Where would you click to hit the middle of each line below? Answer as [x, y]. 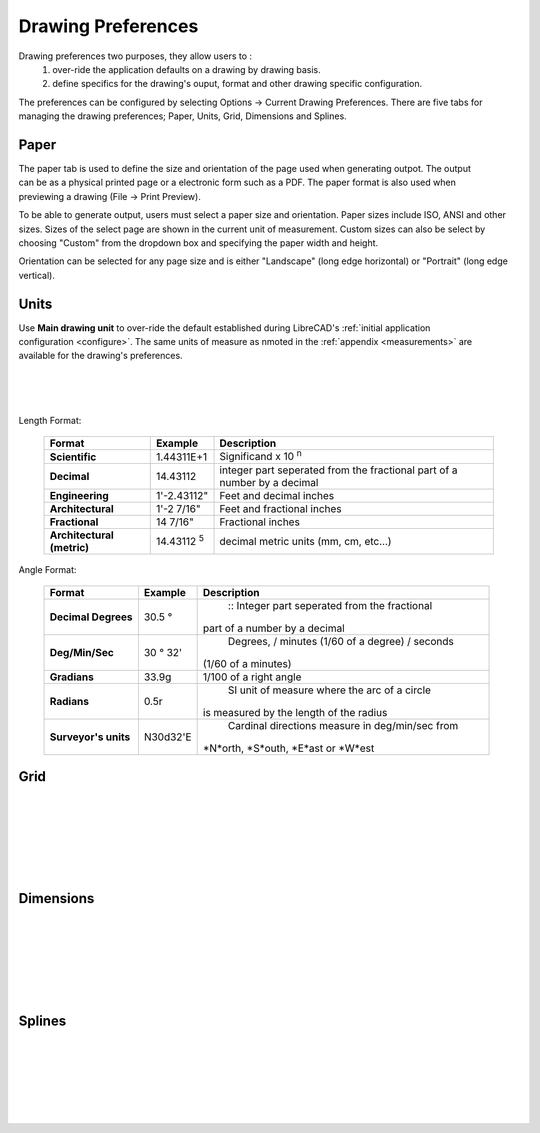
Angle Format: [47, 569]
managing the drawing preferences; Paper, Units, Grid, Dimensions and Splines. [182, 116]
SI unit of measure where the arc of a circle [329, 690]
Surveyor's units [90, 737]
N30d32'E [167, 737]
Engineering [79, 495]
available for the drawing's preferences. [101, 356]
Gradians [71, 677]
